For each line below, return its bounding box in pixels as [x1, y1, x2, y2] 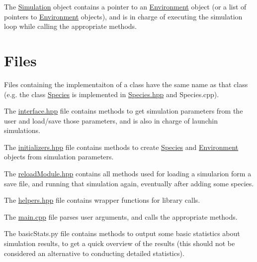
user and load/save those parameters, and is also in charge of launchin [4, 115, 218, 126]
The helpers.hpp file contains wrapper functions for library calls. [4, 195, 200, 205]
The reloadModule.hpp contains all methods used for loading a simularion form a [4, 168, 252, 179]
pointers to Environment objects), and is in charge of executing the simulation [4, 11, 243, 21]
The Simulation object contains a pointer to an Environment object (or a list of [4, 1, 247, 11]
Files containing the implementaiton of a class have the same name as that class [4, 79, 248, 89]
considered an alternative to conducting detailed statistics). [4, 248, 184, 258]
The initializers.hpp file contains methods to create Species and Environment [4, 141, 239, 152]
